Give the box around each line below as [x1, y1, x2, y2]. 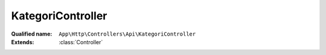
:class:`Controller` [59, 38, 103, 45]
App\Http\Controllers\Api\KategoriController [59, 30, 196, 37]
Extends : [11, 38, 34, 45]
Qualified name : [11, 30, 53, 37]
